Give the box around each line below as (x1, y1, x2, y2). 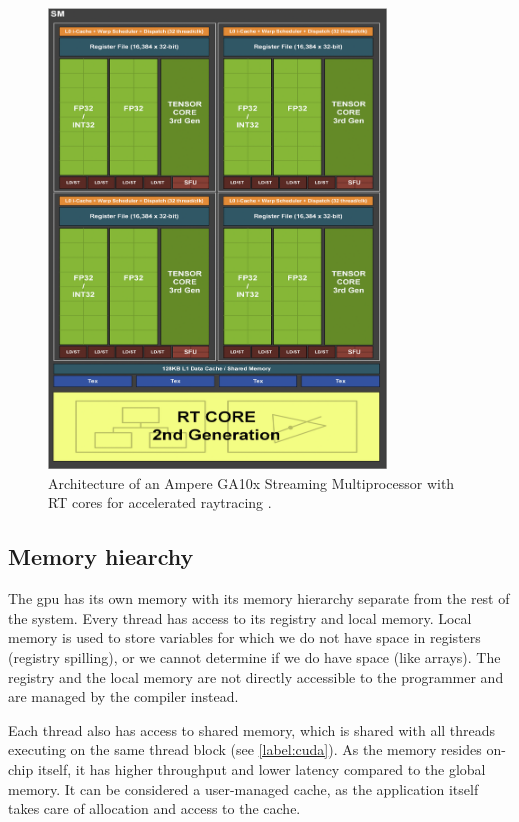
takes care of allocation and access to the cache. (8, 798, 301, 819)
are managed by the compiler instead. (8, 686, 239, 707)
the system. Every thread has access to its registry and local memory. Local (8, 607, 472, 628)
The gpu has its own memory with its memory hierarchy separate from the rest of (8, 588, 510, 609)
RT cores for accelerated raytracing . (48, 492, 272, 513)
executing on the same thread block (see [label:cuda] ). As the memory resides (8, 739, 482, 760)
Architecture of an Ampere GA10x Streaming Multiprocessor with (48, 472, 455, 493)
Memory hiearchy (8, 541, 194, 572)
